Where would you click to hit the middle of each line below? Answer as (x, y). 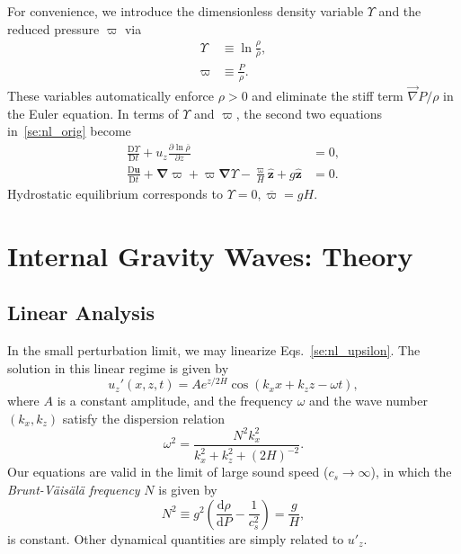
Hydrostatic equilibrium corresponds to (115, 193)
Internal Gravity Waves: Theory (210, 255)
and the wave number (368, 401)
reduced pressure (53, 28)
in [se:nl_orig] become (69, 131)
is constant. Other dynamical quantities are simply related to (176, 538)
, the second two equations (309, 113)
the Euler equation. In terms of (93, 113)
